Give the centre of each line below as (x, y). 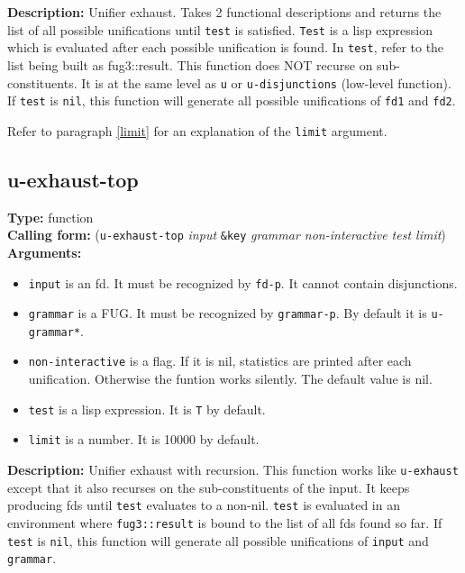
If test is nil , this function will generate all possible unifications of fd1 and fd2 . (232, 100)
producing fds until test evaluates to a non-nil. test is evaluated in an (204, 505)
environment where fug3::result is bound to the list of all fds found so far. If (225, 522)
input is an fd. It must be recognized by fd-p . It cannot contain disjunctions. (243, 282)
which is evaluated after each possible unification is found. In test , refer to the (226, 47)
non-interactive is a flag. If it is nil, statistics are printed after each (220, 361)
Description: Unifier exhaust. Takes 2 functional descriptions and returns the (224, 12)
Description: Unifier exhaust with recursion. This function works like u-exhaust (233, 470)
